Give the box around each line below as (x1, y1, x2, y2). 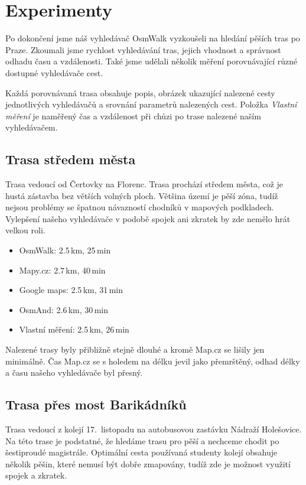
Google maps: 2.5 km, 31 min (19, 284, 123, 296)
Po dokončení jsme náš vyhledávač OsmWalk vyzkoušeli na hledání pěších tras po (5, 32, 300, 44)
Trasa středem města (5, 150, 136, 168)
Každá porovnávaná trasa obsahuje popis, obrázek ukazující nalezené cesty (5, 86, 275, 99)
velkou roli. (5, 224, 45, 236)
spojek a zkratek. (5, 469, 67, 481)
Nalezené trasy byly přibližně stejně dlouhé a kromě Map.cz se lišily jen (5, 343, 265, 356)
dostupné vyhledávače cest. (5, 66, 103, 79)
